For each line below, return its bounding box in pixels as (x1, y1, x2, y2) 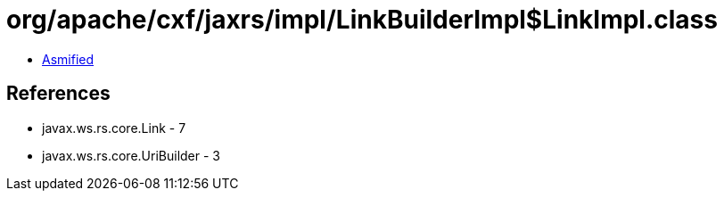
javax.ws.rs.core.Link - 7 (42, 120, 186, 136)
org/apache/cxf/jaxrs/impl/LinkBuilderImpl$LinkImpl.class (6, 4, 718, 35)
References (6, 82, 111, 105)
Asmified (42, 51, 95, 67)
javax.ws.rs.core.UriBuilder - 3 (42, 147, 220, 163)
